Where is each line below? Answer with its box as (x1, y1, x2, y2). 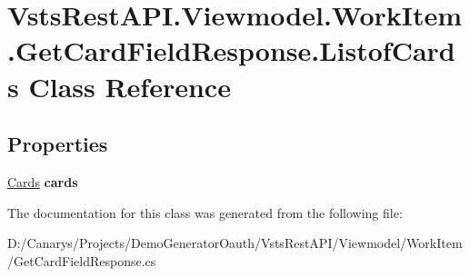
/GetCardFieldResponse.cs (7, 251, 156, 270)
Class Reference (28, 67, 231, 104)
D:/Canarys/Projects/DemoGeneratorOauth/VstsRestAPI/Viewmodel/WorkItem (7, 233, 463, 252)
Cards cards (7, 172, 78, 191)
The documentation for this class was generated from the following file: (7, 203, 403, 222)
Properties (7, 130, 108, 158)
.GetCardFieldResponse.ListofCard (7, 32, 455, 69)
